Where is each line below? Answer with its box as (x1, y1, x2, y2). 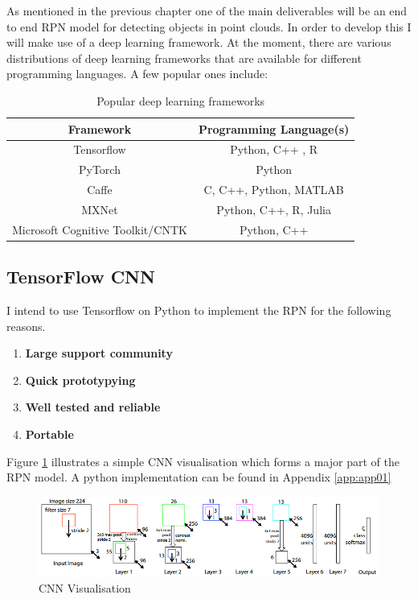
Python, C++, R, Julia (216, 200, 331, 217)
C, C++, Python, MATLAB (203, 181, 344, 198)
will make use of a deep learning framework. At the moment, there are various (6, 34, 391, 51)
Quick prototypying (25, 371, 136, 388)
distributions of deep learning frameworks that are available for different (6, 49, 362, 66)
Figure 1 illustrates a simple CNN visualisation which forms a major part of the (6, 452, 400, 469)
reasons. (6, 317, 46, 334)
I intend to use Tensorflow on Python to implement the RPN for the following (6, 302, 391, 319)
